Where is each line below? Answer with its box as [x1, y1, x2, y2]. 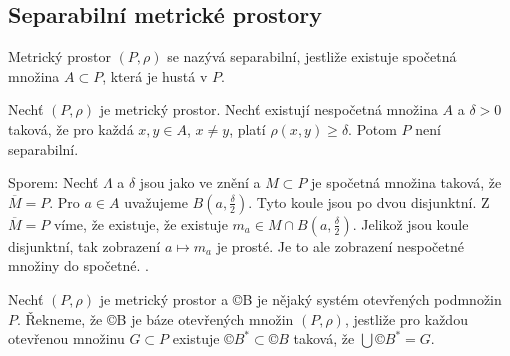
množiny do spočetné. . [8, 255, 149, 276]
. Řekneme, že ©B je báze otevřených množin [17, 308, 294, 329]
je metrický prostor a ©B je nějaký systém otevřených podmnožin [99, 288, 502, 309]
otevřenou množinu [8, 328, 125, 349]
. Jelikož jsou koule [352, 213, 469, 234]
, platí [229, 118, 266, 139]
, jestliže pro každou [344, 308, 468, 329]
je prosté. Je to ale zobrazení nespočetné [216, 235, 464, 256]
